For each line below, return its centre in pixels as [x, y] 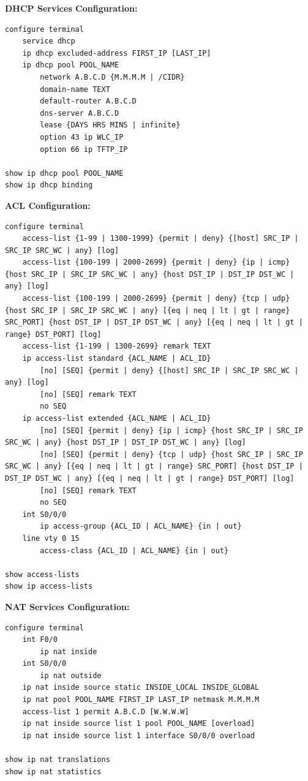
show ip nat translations [58, 760]
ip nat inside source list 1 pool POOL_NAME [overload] [139, 724]
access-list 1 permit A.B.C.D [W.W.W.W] [106, 711]
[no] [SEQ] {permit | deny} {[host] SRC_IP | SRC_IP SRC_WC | [169, 370]
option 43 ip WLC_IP [82, 137]
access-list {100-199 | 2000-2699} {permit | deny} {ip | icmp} [156, 262]
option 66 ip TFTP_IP [84, 149]
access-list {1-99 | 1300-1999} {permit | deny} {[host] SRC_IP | [160, 239]
